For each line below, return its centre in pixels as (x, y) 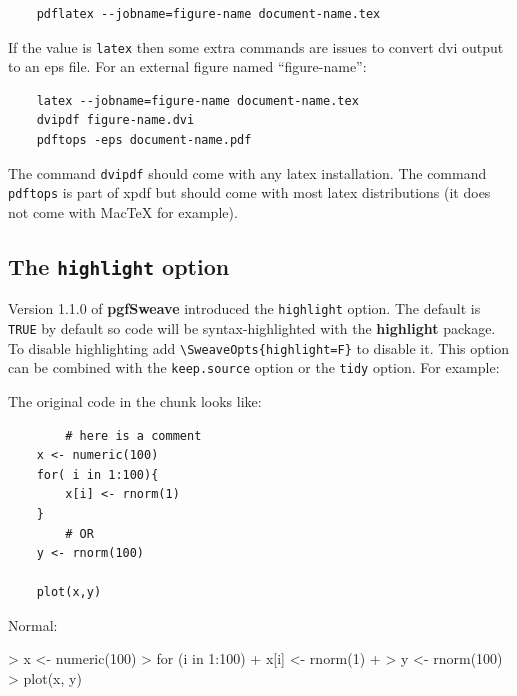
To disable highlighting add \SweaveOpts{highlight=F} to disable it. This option (259, 347)
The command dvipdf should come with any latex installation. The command (247, 172)
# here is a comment (133, 435)
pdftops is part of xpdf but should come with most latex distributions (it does (249, 192)
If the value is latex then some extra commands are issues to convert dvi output (256, 46)
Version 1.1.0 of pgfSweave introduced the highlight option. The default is (244, 308)
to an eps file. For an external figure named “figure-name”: (187, 66)
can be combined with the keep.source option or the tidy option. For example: (254, 367)
